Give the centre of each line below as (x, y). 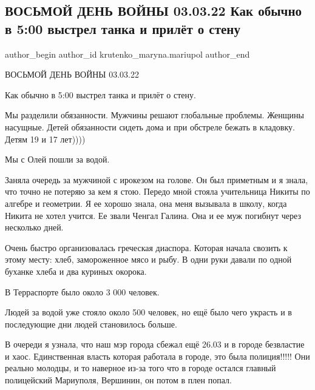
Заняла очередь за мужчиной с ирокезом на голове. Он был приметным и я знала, (157, 179)
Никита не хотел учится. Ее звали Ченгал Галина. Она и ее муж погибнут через (153, 215)
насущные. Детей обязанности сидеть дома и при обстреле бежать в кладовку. (150, 126)
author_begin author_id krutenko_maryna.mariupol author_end (127, 54)
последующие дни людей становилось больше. (91, 324)
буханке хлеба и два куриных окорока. (76, 271)
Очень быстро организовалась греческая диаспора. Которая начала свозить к (146, 247)
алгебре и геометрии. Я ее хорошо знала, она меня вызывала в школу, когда (146, 203)
